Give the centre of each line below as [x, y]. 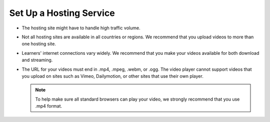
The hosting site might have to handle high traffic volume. [81, 28]
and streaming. [37, 60]
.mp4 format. [49, 106]
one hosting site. [39, 44]
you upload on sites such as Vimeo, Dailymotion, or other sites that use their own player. [112, 76]
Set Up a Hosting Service [62, 13]
